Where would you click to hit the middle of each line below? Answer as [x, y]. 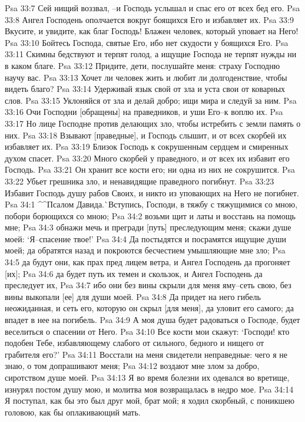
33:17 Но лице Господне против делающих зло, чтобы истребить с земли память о [153, 123]
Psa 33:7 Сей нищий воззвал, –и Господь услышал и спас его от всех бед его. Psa [152, 8]
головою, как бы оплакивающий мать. [73, 412]
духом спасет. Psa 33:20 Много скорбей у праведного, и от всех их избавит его [147, 158]
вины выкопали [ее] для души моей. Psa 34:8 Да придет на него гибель [133, 296]
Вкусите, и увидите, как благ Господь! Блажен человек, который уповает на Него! [152, 31]
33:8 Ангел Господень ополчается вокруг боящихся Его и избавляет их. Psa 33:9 [149, 19]
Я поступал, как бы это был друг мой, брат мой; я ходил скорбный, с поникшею [150, 400]
